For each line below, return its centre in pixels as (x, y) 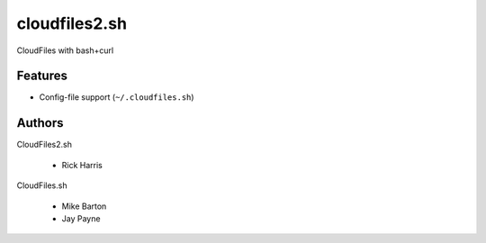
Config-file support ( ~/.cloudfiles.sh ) (117, 97)
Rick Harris (82, 165)
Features (42, 76)
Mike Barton (84, 206)
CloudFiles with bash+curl (65, 50)
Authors (40, 123)
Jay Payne (81, 218)
